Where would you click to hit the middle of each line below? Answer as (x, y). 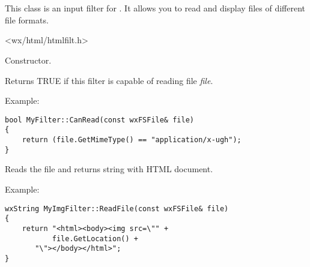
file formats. (27, 19)
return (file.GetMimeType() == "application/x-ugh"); (132, 140)
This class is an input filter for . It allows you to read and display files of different (155, 8)
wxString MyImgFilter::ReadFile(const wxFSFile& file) (117, 208)
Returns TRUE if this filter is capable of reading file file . (109, 80)
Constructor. (28, 60)
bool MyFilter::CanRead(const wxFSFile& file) (99, 120)
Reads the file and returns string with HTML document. (109, 169)
